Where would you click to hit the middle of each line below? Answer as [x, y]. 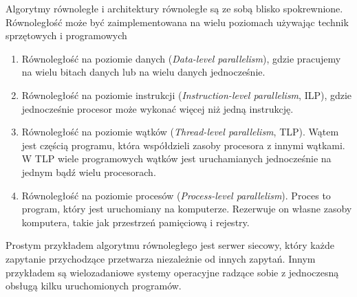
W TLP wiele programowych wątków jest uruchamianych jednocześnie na [176, 158]
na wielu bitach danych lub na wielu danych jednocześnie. [143, 72]
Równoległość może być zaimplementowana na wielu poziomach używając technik [177, 22]
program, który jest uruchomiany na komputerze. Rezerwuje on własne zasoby [187, 209]
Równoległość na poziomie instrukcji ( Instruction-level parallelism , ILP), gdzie [187, 95]
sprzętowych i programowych [66, 35]
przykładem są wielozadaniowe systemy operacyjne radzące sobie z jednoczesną [172, 272]
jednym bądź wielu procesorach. [89, 172]
